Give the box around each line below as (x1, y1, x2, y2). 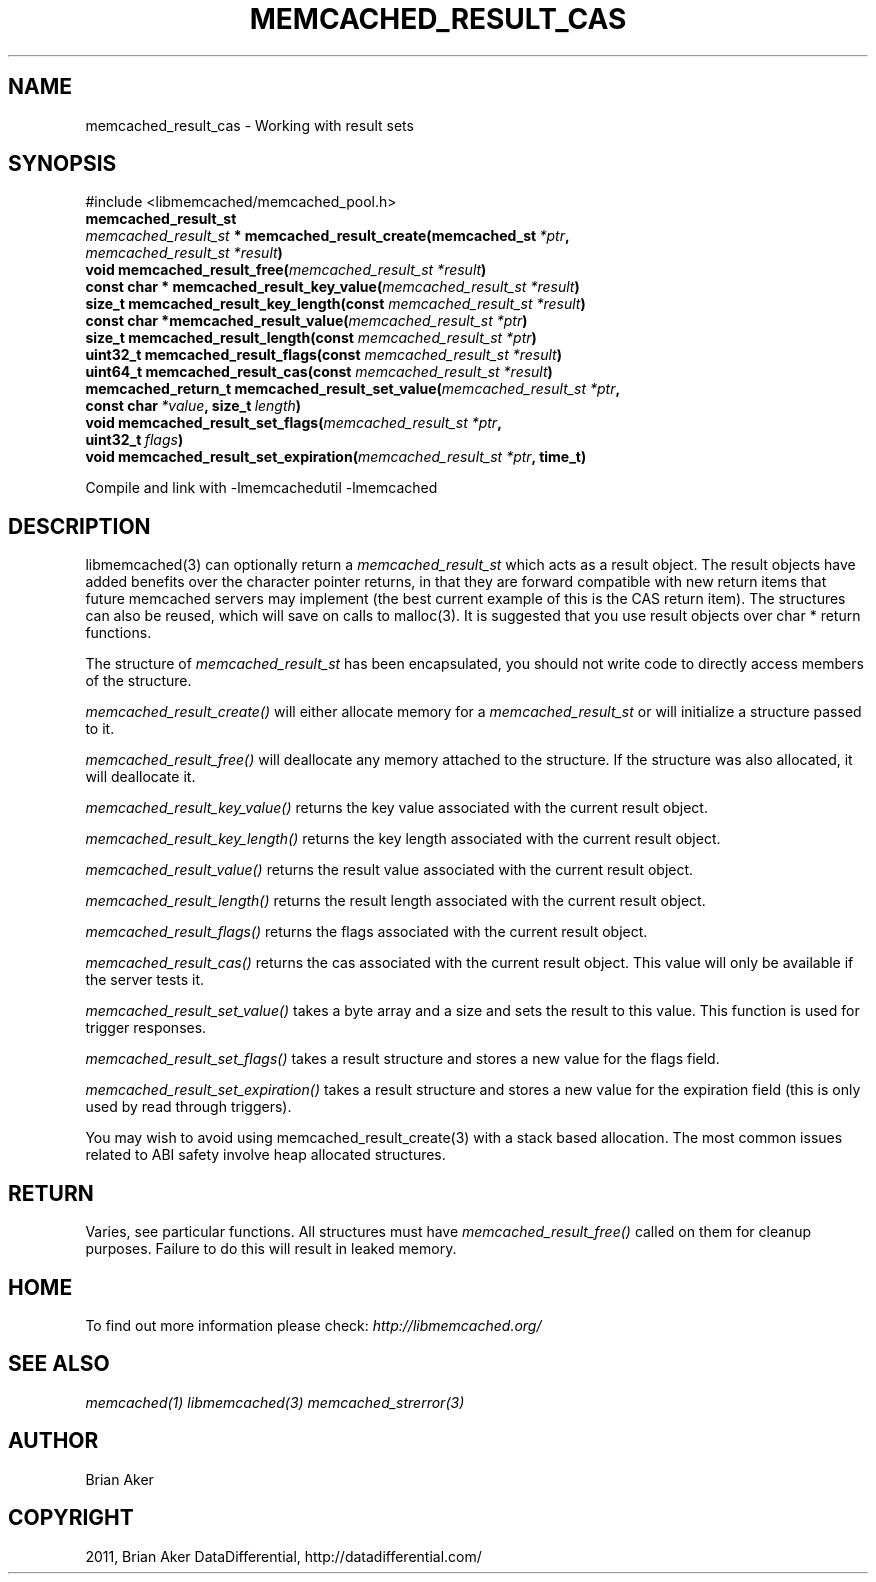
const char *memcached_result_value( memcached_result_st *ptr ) (85, 312, 528, 330)
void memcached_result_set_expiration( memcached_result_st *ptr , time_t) (85, 448, 587, 466)
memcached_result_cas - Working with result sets (85, 116, 414, 134)
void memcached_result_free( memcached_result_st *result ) (85, 261, 487, 279)
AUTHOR (8, 1428, 99, 1454)
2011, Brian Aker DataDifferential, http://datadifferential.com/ (85, 1547, 482, 1565)
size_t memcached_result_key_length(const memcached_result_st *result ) (85, 295, 586, 313)
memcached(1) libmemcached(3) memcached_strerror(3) (85, 1393, 465, 1411)
